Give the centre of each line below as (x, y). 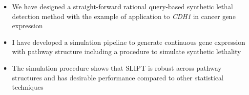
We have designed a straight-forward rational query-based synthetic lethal (123, 6)
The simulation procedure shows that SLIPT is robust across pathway (117, 67)
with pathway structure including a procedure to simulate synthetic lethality (126, 51)
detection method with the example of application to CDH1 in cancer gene (124, 16)
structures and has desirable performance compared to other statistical (118, 77)
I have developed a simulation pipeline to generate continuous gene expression (128, 42)
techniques (28, 87)
